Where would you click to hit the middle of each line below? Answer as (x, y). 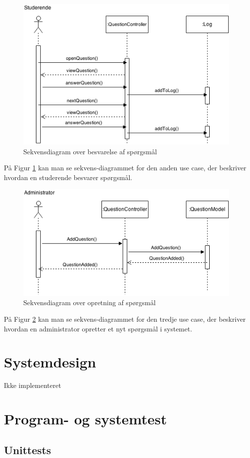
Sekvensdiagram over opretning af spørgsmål (90, 302)
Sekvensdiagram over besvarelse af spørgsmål (90, 151)
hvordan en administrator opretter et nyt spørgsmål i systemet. (98, 328)
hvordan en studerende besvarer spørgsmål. (68, 177)
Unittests (27, 449)
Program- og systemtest (85, 419)
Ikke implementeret (33, 385)
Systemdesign (50, 362)
